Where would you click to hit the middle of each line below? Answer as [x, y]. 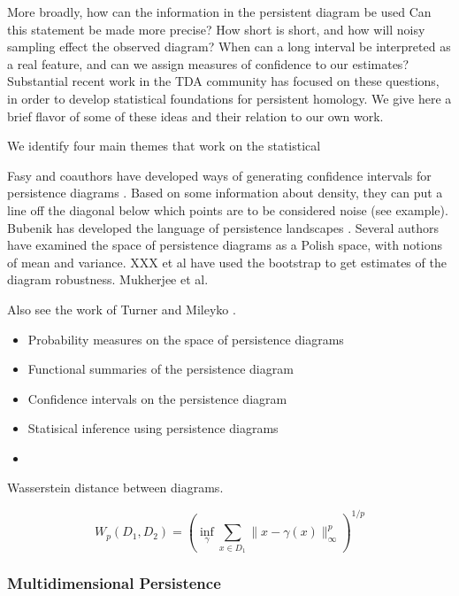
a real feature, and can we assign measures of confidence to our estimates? [208, 63]
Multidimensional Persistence [114, 583]
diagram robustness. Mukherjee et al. [108, 279]
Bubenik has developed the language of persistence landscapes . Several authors [223, 227]
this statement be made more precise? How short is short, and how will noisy [216, 29]
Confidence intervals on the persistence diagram [157, 398]
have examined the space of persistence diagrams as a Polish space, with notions [225, 245]
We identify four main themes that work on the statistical [164, 146]
